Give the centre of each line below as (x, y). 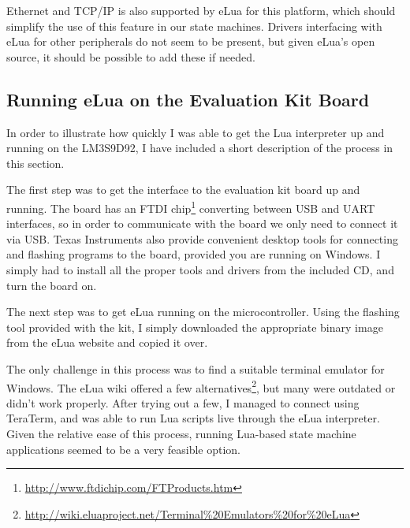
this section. (35, 163)
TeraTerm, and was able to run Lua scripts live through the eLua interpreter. (193, 418)
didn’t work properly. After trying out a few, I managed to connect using (183, 402)
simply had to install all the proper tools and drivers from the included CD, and (200, 269)
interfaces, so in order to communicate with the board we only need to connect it (202, 223)
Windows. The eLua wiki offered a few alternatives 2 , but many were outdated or (201, 386)
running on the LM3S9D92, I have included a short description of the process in (200, 148)
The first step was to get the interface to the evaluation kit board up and (183, 190)
